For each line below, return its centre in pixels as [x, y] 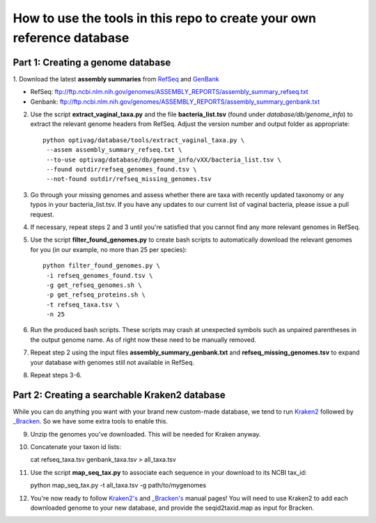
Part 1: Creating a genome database [92, 62]
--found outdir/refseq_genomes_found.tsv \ [122, 169]
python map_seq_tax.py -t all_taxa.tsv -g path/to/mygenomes [118, 485]
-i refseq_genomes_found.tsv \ [100, 275]
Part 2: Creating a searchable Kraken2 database [119, 395]
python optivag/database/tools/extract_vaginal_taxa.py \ [144, 140]
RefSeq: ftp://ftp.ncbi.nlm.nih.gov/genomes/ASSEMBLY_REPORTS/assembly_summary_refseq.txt [170, 92]
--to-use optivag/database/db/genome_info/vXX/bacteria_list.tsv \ [164, 159]
